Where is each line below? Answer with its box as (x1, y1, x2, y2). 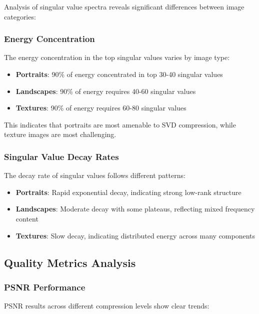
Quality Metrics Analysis (4, 254, 136, 270)
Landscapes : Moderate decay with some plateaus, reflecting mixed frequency (15, 203, 255, 214)
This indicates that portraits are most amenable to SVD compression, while (4, 119, 236, 129)
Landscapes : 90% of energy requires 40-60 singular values (15, 85, 196, 96)
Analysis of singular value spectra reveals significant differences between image (4, 1, 244, 11)
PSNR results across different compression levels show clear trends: (4, 300, 209, 311)
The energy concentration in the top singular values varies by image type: (4, 52, 230, 62)
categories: (4, 11, 36, 21)
